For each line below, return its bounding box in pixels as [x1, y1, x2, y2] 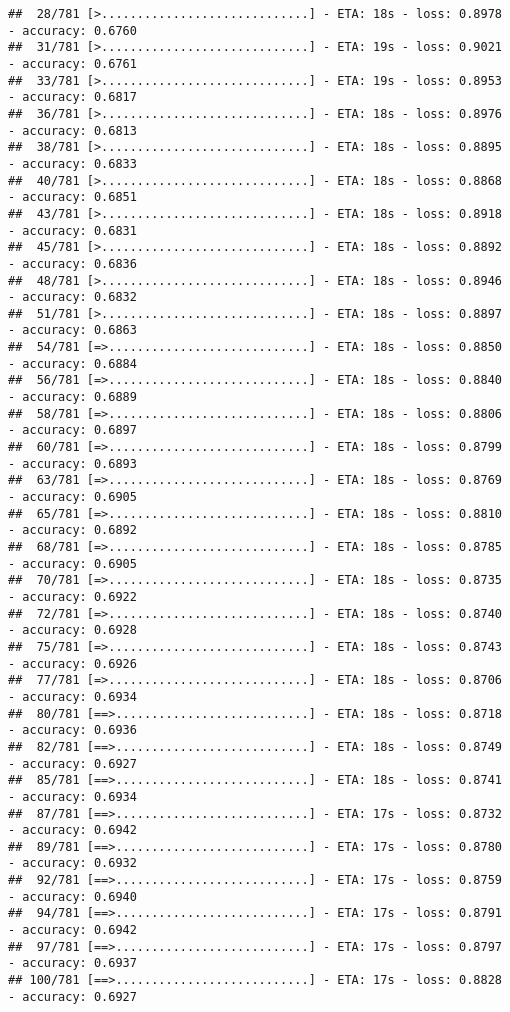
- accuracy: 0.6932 [8, 856, 137, 871]
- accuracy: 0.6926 [8, 656, 137, 671]
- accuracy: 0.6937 [8, 956, 137, 971]
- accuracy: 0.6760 [8, 23, 137, 38]
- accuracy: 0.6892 [8, 523, 137, 538]
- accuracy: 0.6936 [8, 723, 137, 738]
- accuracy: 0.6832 [8, 290, 137, 305]
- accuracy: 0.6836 [8, 256, 137, 271]
